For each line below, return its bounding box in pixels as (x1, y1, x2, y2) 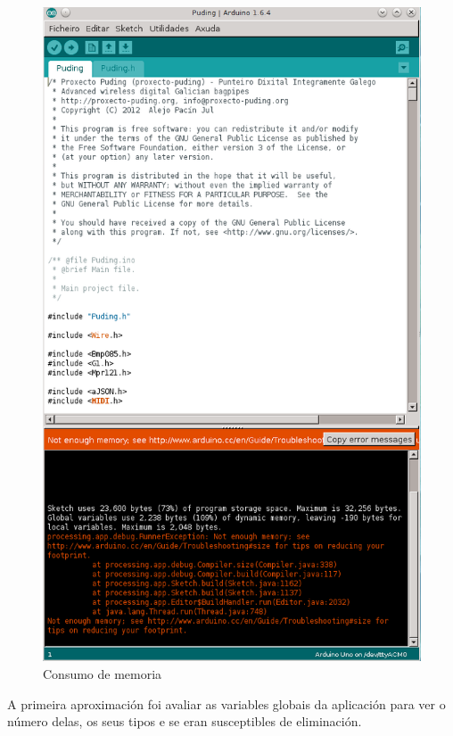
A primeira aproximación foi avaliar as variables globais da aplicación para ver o (7, 694, 446, 713)
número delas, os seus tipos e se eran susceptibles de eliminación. (7, 712, 362, 731)
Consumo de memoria (43, 664, 162, 682)
